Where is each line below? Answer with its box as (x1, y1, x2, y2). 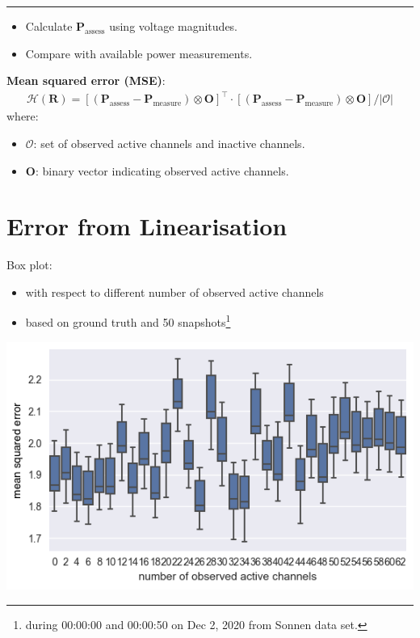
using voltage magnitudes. (109, 18, 238, 34)
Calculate (25, 18, 73, 34)
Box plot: (6, 256, 52, 273)
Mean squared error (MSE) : (6, 72, 166, 89)
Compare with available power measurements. (25, 44, 253, 61)
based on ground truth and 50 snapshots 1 (25, 311, 231, 331)
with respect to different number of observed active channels (25, 283, 324, 300)
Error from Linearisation (6, 209, 288, 243)
